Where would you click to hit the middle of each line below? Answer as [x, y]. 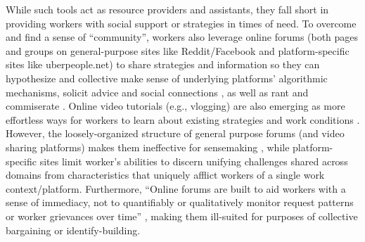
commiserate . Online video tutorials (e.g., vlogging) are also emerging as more [175, 106]
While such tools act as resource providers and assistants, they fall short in [167, 9]
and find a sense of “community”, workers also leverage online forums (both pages [182, 37]
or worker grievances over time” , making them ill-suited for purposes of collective [182, 216]
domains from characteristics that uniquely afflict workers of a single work [165, 175]
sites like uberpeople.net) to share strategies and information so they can [163, 64]
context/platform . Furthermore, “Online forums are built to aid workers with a [176, 188]
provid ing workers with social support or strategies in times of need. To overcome [181, 23]
